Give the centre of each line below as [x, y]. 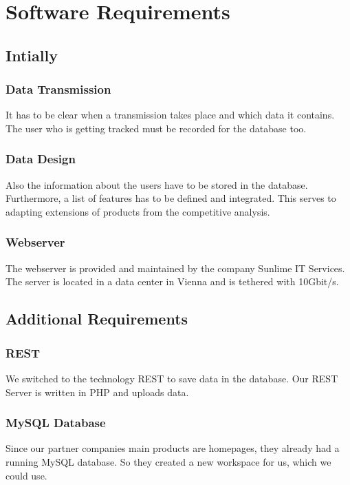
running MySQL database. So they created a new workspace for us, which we [168, 461]
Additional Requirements [97, 319]
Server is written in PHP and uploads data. [97, 392]
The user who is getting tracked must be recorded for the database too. [156, 128]
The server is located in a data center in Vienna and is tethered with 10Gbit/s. [172, 281]
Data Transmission [58, 89]
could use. [26, 475]
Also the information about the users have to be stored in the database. [157, 184]
